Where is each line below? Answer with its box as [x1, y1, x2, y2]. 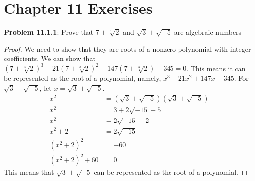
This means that [4, 167, 54, 177]
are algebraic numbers [174, 27, 242, 37]
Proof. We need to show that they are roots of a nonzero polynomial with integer [4, 43, 251, 54]
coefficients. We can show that [4, 53, 96, 63]
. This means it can [186, 63, 246, 73]
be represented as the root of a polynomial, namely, [4, 73, 161, 83]
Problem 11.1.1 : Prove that [4, 27, 94, 37]
